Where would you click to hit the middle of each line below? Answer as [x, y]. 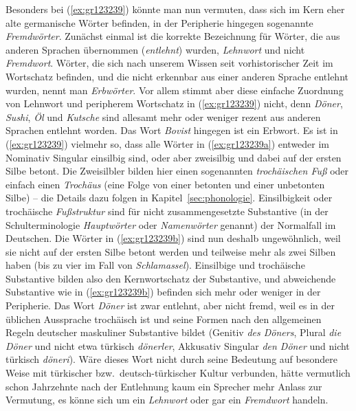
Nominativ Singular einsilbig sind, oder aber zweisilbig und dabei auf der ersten [174, 157]
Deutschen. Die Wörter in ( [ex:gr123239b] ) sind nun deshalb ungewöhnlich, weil [173, 238]
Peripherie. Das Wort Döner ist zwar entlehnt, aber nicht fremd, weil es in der [170, 306]
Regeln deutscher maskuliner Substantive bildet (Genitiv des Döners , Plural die [174, 332]
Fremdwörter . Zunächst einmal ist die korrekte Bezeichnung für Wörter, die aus [173, 36]
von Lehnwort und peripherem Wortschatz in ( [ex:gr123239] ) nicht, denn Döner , [174, 103]
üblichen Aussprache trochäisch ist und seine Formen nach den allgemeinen [164, 319]
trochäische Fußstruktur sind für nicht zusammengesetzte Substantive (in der [167, 211]
